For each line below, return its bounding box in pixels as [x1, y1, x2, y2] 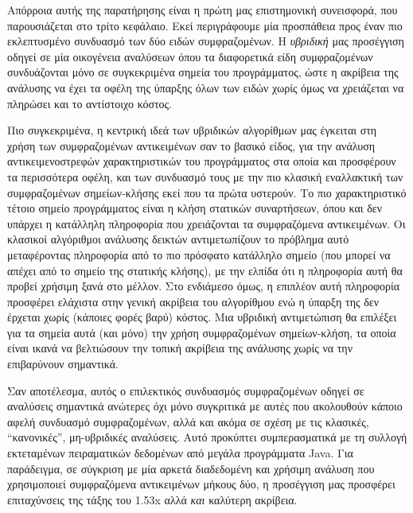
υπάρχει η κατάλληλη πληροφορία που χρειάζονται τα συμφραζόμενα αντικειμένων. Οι [7, 215, 406, 231]
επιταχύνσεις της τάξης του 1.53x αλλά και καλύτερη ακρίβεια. [7, 491, 298, 507]
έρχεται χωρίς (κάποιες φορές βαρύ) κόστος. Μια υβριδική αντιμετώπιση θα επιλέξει [7, 309, 397, 325]
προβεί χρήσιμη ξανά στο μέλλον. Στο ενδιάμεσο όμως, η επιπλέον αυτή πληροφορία [7, 278, 400, 294]
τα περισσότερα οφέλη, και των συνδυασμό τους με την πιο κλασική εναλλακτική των [7, 168, 403, 185]
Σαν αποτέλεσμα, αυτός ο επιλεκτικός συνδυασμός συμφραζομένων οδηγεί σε [7, 382, 364, 398]
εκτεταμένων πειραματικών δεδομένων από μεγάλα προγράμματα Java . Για [7, 445, 353, 461]
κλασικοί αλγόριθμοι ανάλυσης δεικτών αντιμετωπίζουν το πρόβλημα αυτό [7, 231, 349, 247]
